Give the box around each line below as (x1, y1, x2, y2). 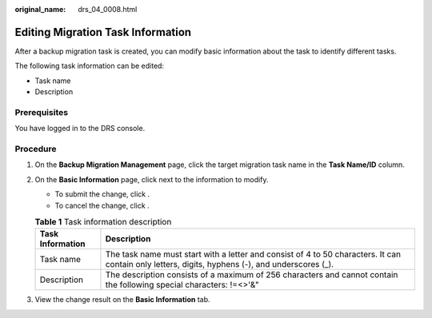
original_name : (14, 5, 66, 14)
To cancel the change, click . (54, 201, 150, 210)
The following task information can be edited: (14, 61, 164, 71)
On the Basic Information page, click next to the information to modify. (34, 174, 269, 184)
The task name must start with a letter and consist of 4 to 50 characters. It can (105, 248, 402, 260)
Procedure (14, 143, 57, 154)
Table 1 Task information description (34, 217, 172, 228)
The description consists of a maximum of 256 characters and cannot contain (105, 269, 398, 280)
